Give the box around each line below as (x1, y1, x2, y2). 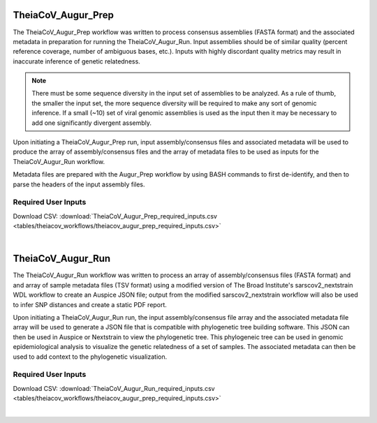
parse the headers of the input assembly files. (13, 180, 146, 188)
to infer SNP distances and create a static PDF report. (13, 300, 168, 309)
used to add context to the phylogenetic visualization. (13, 352, 168, 361)
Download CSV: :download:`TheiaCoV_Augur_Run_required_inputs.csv (13, 384, 216, 392)
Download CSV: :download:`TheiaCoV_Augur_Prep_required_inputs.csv (13, 211, 218, 220)
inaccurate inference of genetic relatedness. (13, 57, 141, 66)
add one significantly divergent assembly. (31, 119, 152, 127)
